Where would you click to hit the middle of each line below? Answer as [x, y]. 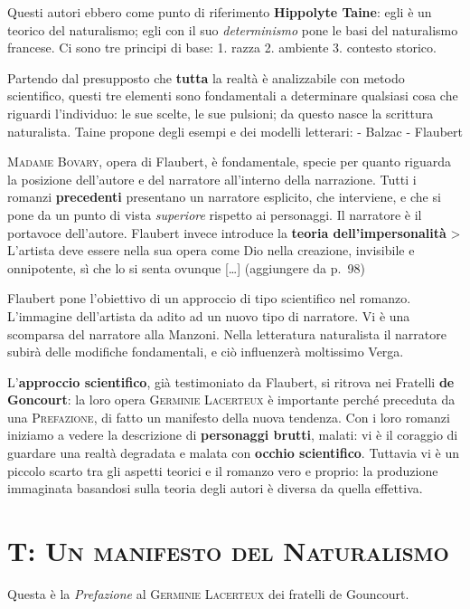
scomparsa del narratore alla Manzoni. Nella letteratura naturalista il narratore [227, 333]
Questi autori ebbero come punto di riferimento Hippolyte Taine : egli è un [220, 12]
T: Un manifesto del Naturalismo [228, 551]
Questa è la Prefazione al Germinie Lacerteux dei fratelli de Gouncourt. [208, 593]
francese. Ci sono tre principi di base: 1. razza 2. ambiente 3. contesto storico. [222, 48]
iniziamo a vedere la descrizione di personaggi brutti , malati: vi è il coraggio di [233, 435]
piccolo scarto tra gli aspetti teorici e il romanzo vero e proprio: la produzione [223, 470]
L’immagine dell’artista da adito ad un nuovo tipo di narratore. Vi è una [209, 315]
